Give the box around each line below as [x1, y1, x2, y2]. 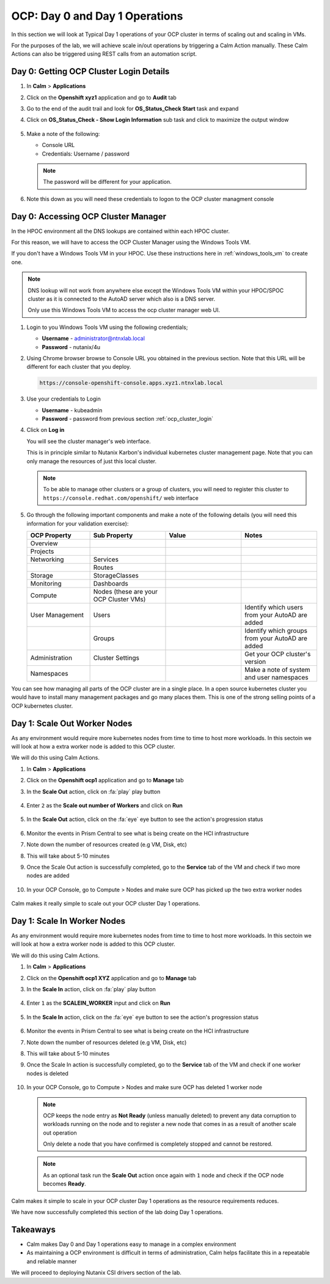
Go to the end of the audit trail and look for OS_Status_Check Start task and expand [26, 105, 239, 113]
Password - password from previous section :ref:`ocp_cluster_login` [42, 415, 214, 423]
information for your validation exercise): [26, 519, 129, 527]
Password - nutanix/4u [42, 343, 101, 350]
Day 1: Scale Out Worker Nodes [11, 718, 133, 728]
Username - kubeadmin [42, 406, 103, 414]
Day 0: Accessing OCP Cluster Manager [11, 211, 166, 222]
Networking [30, 555, 64, 564]
